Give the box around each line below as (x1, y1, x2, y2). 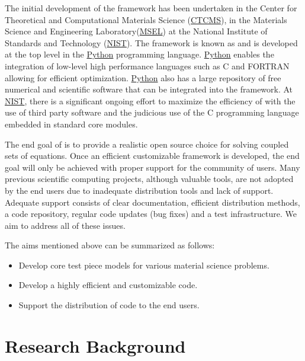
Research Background (5, 333, 186, 357)
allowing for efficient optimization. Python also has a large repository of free (5, 71, 281, 84)
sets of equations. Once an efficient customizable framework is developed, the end (5, 149, 300, 162)
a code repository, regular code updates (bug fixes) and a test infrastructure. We (5, 207, 297, 220)
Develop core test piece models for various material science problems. (18, 258, 269, 271)
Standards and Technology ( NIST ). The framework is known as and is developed (5, 36, 298, 49)
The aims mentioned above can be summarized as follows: (5, 239, 215, 251)
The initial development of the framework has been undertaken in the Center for (5, 2, 297, 14)
